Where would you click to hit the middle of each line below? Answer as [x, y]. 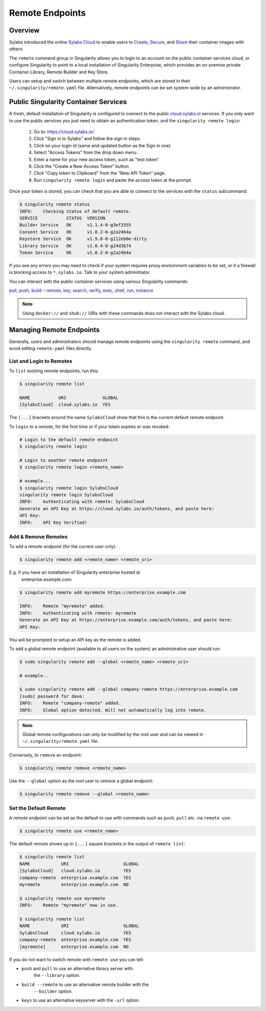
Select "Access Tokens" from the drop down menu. [86, 152]
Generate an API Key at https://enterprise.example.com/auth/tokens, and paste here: [126, 620]
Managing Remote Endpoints [54, 330]
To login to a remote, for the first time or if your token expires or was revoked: [89, 426]
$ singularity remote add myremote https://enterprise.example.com [103, 592]
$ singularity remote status [55, 204]
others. [17, 49]
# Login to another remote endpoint [64, 460]
